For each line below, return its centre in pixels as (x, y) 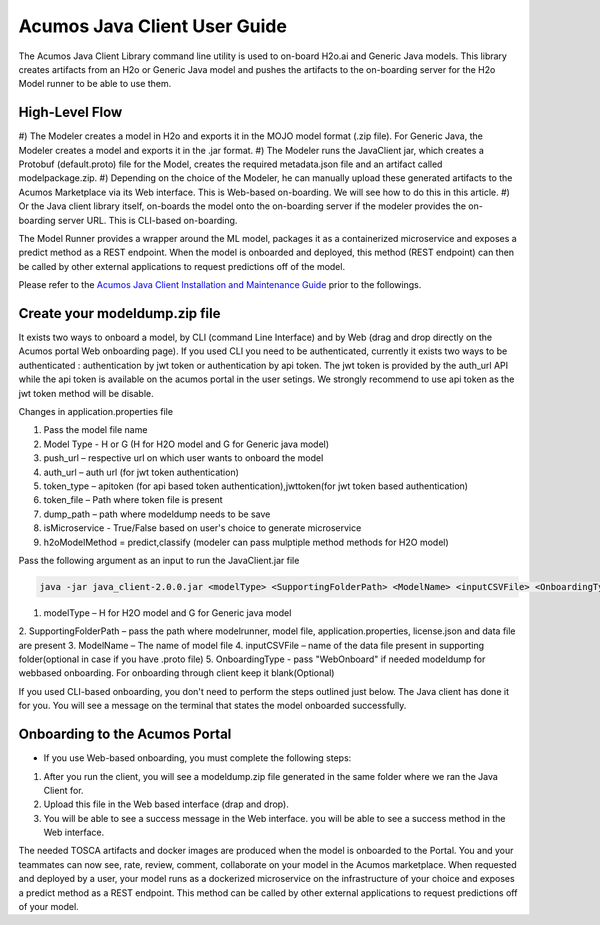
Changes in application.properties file (96, 411)
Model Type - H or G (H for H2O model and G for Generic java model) (186, 444)
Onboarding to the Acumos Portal (125, 734)
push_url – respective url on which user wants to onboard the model (183, 458)
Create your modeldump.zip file (119, 313)
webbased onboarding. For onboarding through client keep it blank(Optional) (176, 673)
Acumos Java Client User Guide (152, 26)
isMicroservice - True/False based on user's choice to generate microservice (202, 528)
